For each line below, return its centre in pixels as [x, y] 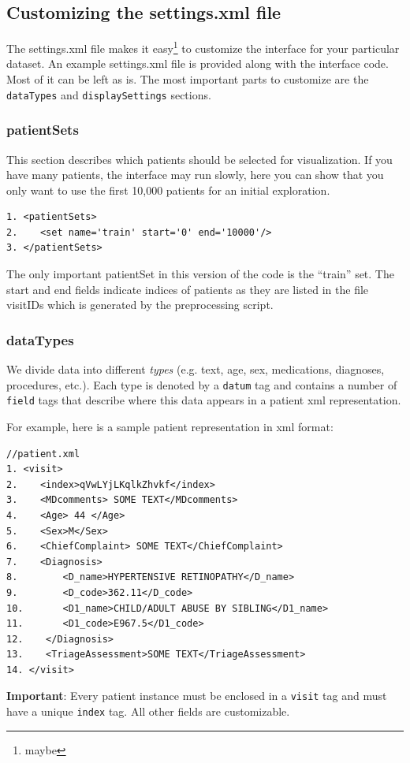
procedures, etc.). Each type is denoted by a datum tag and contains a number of [202, 384]
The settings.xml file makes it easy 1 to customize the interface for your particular [203, 47]
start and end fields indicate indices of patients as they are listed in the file [188, 289]
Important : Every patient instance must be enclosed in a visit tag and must [197, 696]
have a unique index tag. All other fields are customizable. [148, 711]
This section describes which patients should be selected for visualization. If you [199, 159]
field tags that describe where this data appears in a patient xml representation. [204, 400]
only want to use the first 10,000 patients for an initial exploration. [168, 190]
